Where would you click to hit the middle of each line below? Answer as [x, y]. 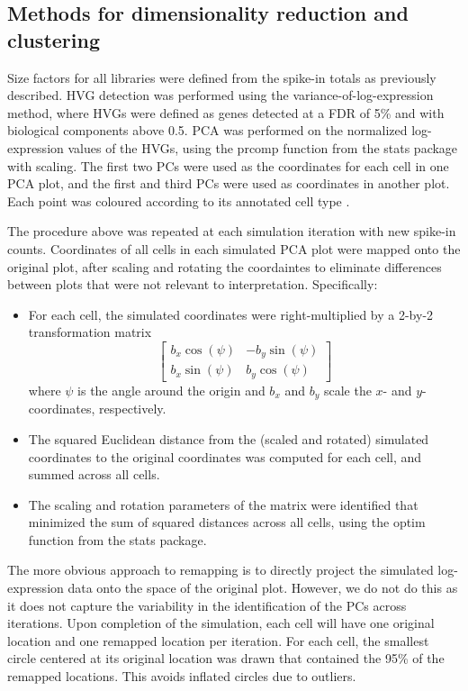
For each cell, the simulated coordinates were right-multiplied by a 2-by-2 [231, 314]
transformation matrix [90, 332]
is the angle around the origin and [171, 390]
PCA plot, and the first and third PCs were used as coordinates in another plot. [229, 183]
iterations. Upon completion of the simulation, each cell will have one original [221, 623]
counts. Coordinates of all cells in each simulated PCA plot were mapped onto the [234, 248]
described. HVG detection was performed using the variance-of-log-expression [220, 95]
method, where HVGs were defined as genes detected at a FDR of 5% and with [226, 112]
